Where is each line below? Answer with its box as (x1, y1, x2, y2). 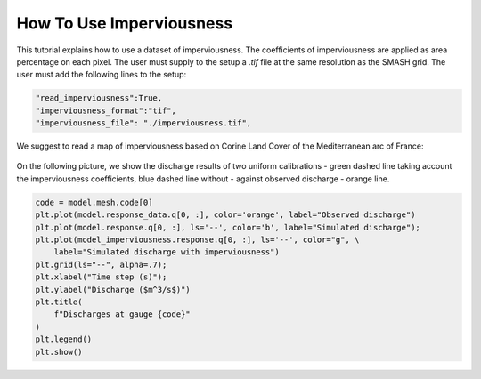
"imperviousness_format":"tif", (35, 105, 177, 116)
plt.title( (35, 296, 83, 307)
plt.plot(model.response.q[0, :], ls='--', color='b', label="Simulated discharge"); (35, 222, 420, 232)
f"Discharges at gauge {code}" (53, 310, 191, 319)
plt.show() (35, 347, 83, 357)
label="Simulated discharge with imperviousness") (53, 247, 280, 257)
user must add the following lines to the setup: (16, 69, 187, 80)
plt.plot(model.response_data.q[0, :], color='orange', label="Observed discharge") (35, 210, 416, 220)
